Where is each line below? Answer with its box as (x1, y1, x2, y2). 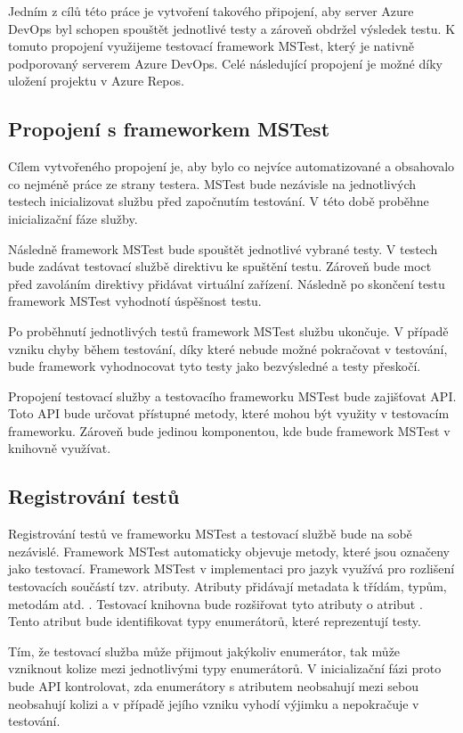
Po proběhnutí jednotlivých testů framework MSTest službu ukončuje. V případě (8, 321, 449, 340)
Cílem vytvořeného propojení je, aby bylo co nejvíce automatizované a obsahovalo (8, 157, 455, 176)
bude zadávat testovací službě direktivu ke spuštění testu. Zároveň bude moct (8, 257, 432, 276)
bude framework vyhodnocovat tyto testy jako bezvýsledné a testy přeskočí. (8, 357, 421, 375)
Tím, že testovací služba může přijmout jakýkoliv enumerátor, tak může (8, 641, 401, 660)
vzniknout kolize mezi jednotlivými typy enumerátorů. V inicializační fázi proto (8, 659, 442, 678)
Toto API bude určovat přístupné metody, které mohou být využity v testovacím (8, 404, 450, 423)
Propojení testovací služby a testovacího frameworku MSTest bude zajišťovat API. (8, 386, 457, 405)
